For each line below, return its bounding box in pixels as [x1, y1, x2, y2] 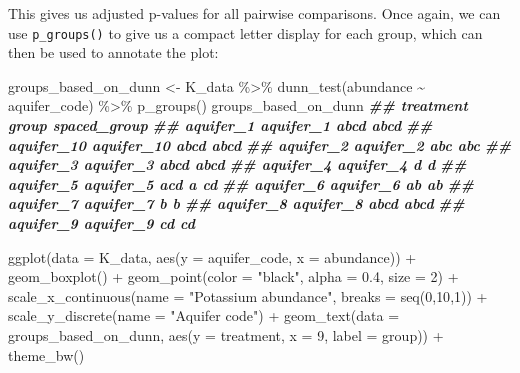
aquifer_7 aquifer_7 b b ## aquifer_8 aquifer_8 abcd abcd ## [8, 193, 465, 214]
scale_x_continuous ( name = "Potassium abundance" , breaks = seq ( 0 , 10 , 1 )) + [8, 285, 488, 306]
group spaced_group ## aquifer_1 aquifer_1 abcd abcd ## [8, 115, 433, 136]
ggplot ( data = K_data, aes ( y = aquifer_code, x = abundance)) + [8, 246, 417, 267]
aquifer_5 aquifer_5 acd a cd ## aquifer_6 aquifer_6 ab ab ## [8, 173, 474, 194]
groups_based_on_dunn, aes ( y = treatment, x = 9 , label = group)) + [8, 324, 444, 345]
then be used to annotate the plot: [8, 42, 219, 63]
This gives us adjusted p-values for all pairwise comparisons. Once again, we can [8, 3, 501, 23]
